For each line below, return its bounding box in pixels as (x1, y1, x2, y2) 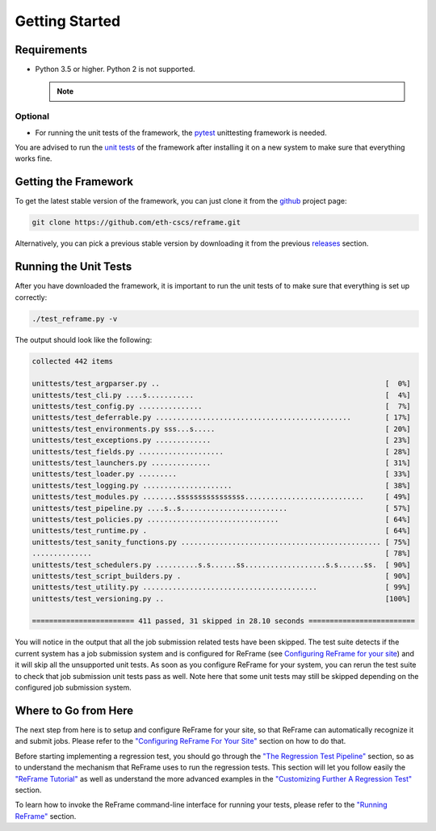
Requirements (15, 43, 88, 57)
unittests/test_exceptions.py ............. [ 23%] (31, 436, 411, 445)
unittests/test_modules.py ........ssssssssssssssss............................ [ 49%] (31, 492, 411, 501)
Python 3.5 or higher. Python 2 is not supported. (35, 65, 195, 74)
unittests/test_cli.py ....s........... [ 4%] (31, 390, 411, 399)
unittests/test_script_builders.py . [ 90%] (31, 571, 411, 580)
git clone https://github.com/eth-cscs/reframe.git (31, 218, 241, 227)
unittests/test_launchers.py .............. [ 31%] (31, 458, 411, 468)
